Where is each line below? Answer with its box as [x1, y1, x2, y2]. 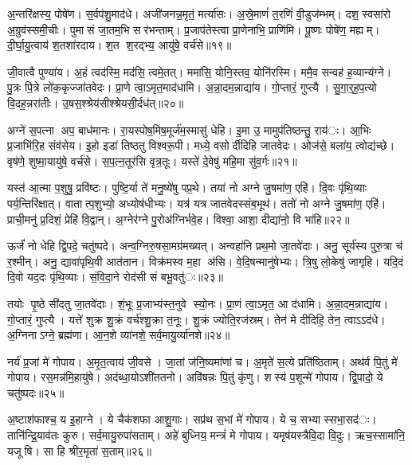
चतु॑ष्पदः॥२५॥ [7, 384, 65, 401]
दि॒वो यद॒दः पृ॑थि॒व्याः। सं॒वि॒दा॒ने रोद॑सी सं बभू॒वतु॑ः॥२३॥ [7, 268, 224, 285]
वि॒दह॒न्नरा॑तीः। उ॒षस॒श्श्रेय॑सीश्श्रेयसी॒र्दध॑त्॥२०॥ [7, 94, 184, 111]
